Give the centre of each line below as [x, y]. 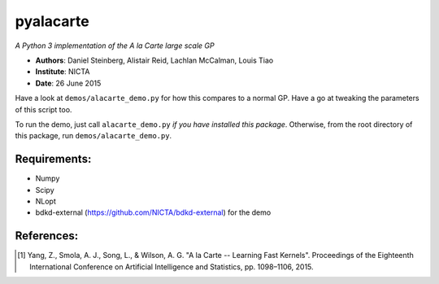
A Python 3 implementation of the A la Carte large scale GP [115, 46]
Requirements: [53, 159]
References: [47, 236]
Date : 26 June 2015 [68, 83]
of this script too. [43, 109]
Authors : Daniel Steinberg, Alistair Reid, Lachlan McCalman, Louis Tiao [154, 60]
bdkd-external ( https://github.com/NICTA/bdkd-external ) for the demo [153, 212]
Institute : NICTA [63, 72]
